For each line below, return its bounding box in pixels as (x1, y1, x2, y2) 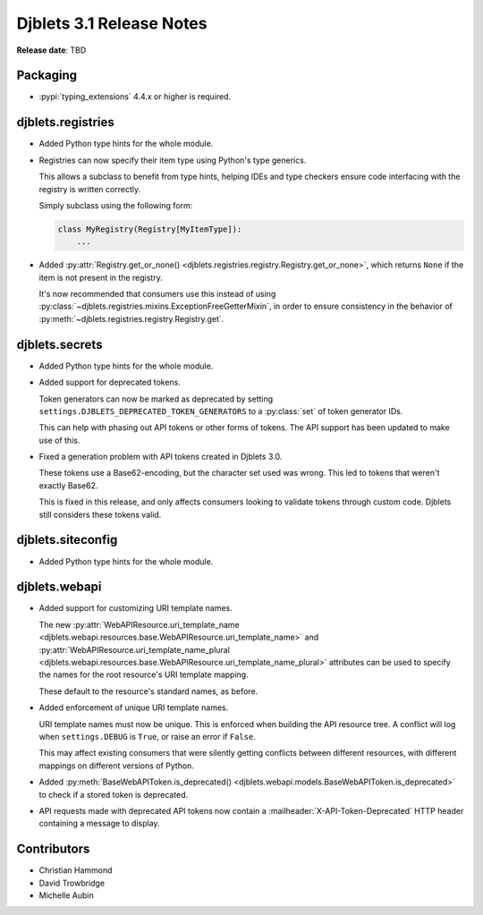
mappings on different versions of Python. (38, 760, 194, 771)
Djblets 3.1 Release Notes (16, 13, 208, 33)
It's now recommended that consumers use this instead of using (38, 289, 276, 300)
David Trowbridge (38, 877, 106, 888)
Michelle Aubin (38, 890, 94, 901)
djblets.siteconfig (16, 532, 118, 547)
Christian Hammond (38, 865, 113, 876)
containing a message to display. (38, 818, 160, 829)
